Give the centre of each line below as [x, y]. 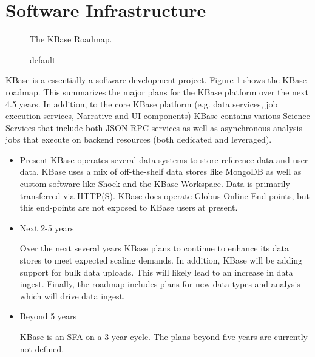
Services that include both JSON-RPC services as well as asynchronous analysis [154, 127]
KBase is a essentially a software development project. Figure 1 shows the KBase [156, 80]
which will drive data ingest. [72, 295]
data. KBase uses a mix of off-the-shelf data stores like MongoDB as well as [161, 172]
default [43, 59]
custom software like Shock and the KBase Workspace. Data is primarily [155, 184]
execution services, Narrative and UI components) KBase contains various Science [158, 116]
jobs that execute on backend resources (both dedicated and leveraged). [139, 139]
